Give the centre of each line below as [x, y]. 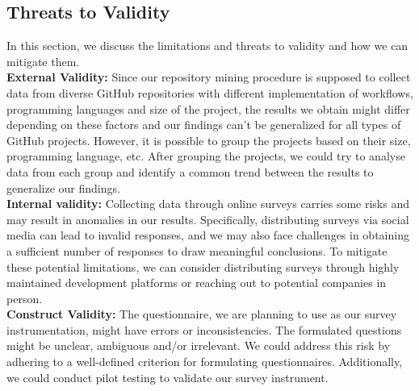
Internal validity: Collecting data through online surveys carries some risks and [208, 204]
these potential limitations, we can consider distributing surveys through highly [203, 266]
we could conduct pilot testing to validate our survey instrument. [168, 377]
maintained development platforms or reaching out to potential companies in [197, 283]
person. [25, 298]
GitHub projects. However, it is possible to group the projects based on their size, [209, 140]
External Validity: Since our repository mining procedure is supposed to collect [209, 77]
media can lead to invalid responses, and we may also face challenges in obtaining [208, 235]
